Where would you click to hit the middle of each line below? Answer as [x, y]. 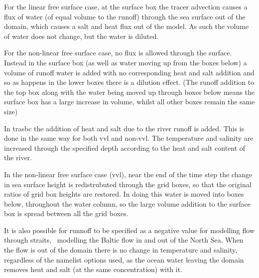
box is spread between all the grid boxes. [66, 213]
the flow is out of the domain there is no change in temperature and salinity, [121, 250]
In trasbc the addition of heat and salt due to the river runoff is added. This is [124, 128]
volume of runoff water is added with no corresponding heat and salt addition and [129, 72]
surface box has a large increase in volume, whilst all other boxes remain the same [129, 102]
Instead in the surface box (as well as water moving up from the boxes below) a [126, 62]
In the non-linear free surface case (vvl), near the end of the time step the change [128, 174]
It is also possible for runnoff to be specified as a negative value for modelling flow [129, 230]
